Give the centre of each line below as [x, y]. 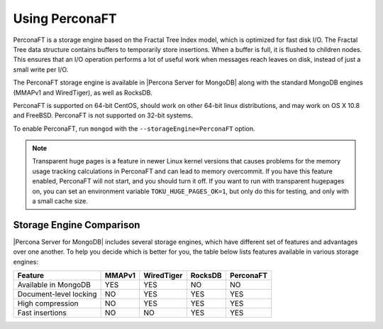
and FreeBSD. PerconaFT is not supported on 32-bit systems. [103, 115]
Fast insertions [42, 313]
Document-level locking [57, 294]
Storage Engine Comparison [77, 225]
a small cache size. [60, 201]
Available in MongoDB [54, 285]
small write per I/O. [41, 69]
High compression [48, 303]
